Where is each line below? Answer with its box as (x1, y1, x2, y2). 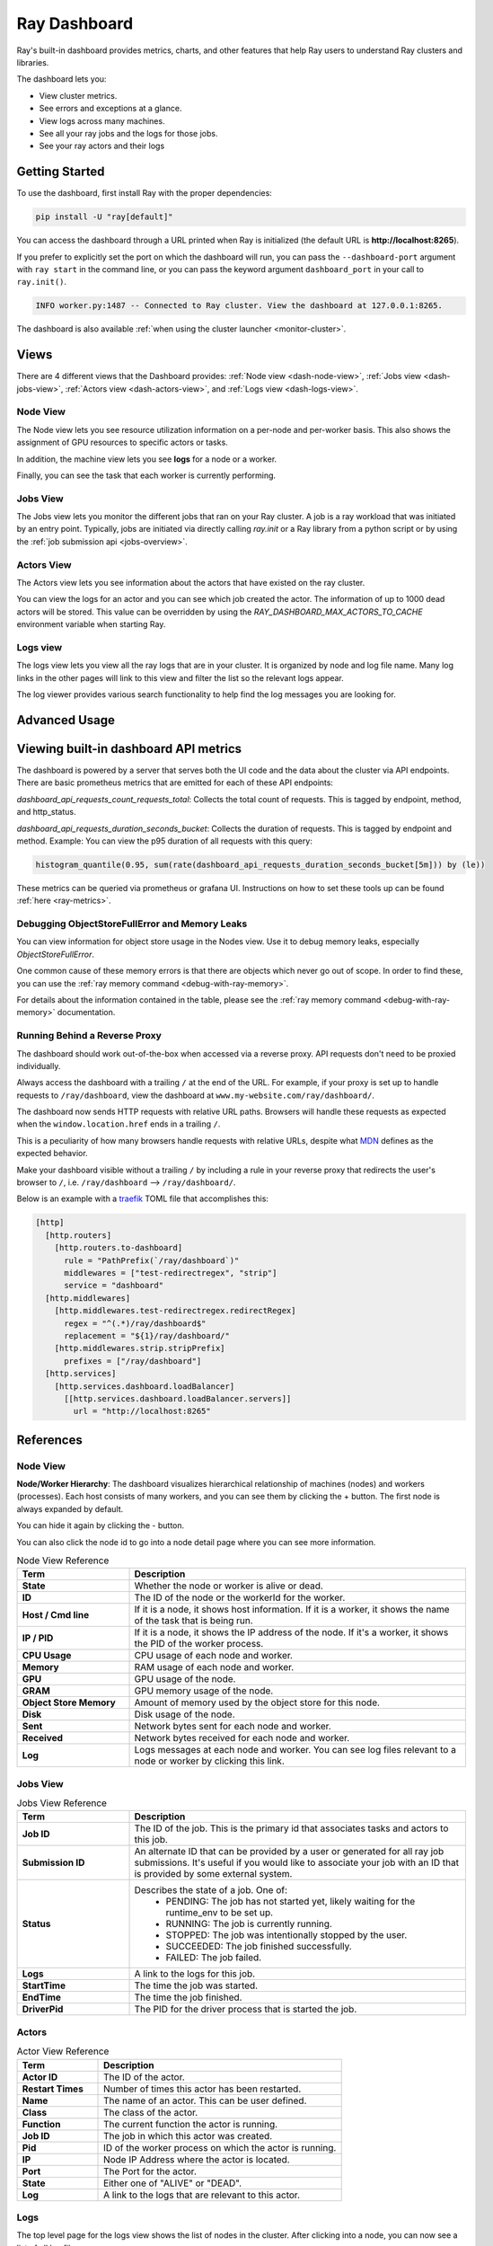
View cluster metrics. (39, 90, 118, 101)
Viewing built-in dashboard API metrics (16, 741, 242, 756)
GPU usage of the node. (134, 1673, 236, 1685)
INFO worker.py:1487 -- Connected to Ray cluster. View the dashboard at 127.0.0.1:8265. (35, 301, 444, 311)
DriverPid (22, 2003, 64, 2016)
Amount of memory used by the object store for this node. (134, 1696, 381, 1709)
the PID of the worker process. (134, 1638, 264, 1650)
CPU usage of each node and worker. (134, 1649, 294, 1662)
